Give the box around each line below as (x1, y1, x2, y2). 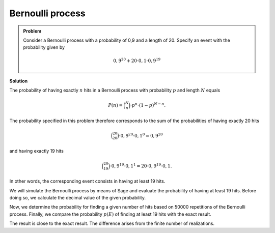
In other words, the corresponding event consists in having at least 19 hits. (9, 178, 166, 184)
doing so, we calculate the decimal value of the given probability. (9, 195, 146, 201)
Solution (9, 78, 28, 84)
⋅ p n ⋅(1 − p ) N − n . (130, 102, 166, 108)
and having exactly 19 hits (9, 148, 64, 154)
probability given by (23, 44, 65, 50)
